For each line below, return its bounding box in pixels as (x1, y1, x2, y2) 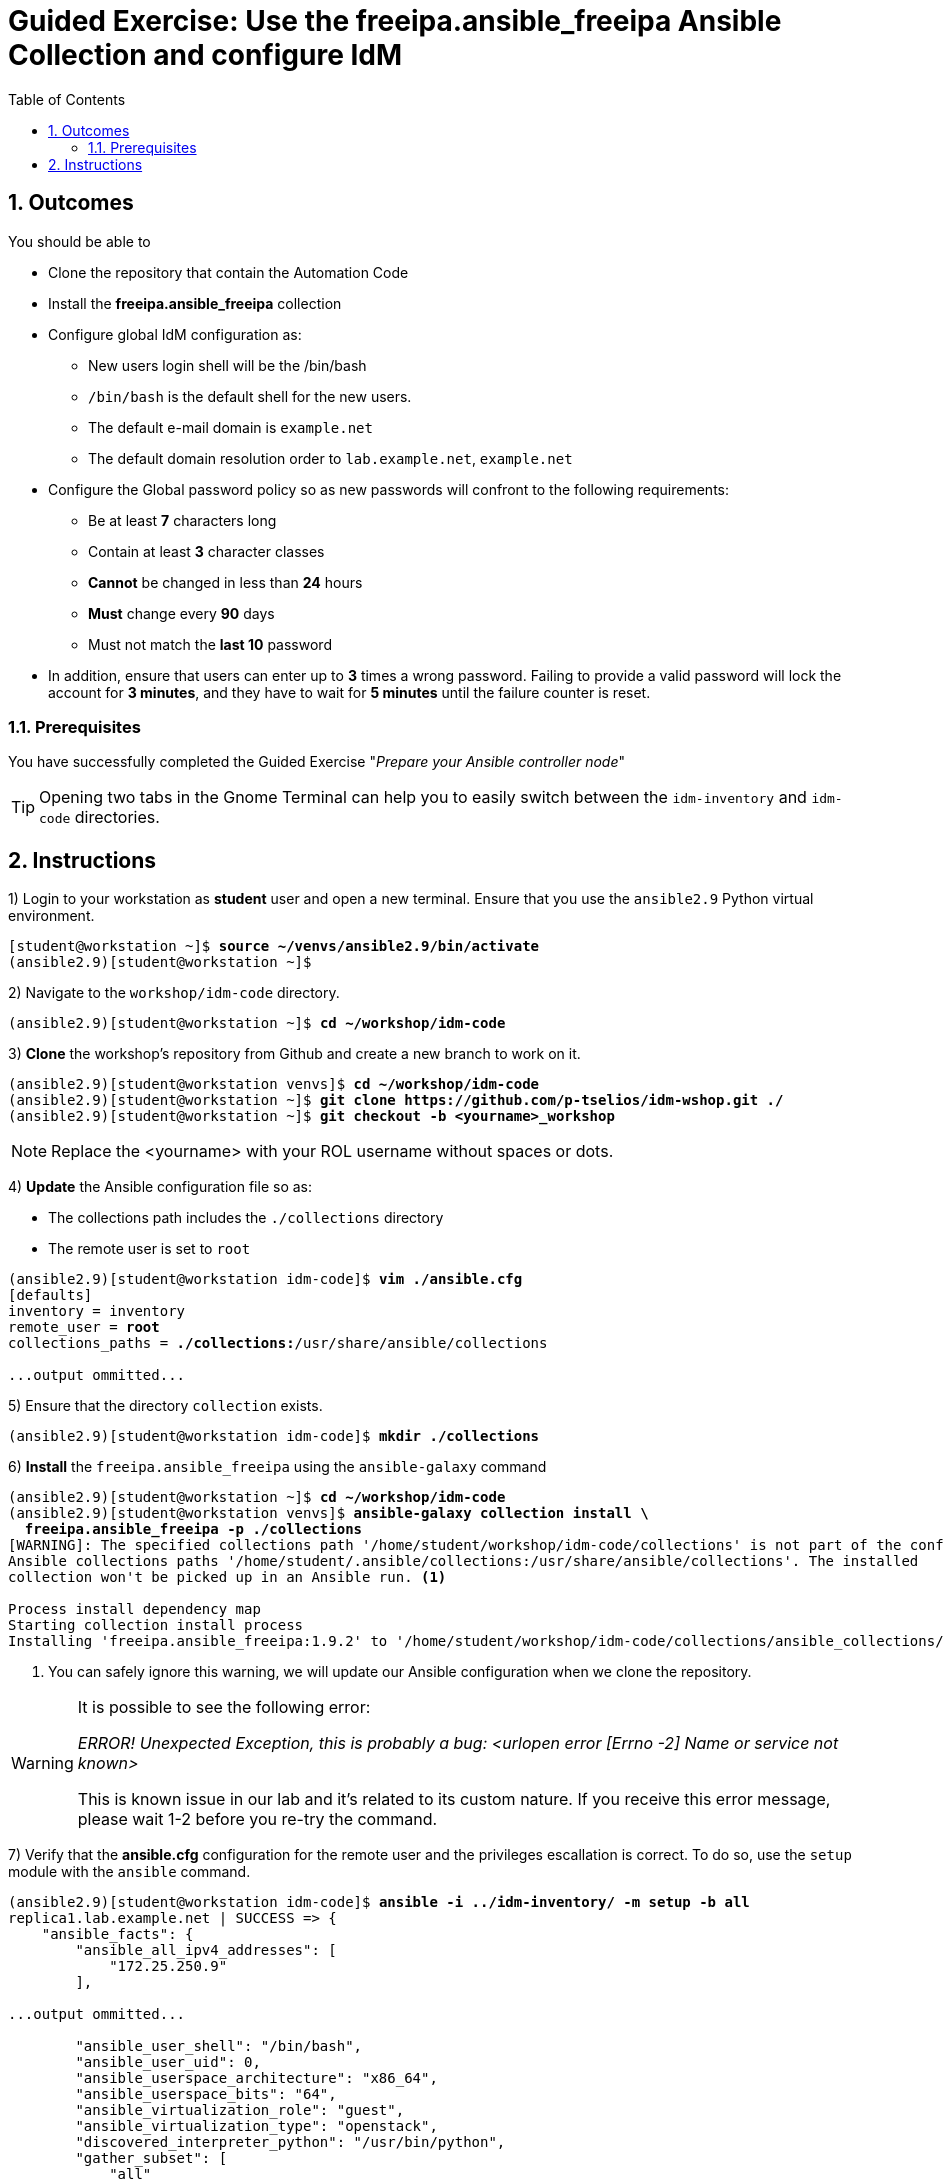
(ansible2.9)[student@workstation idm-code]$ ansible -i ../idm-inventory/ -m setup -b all (8, 1894, 750, 1911)
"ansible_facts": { (41, 1926, 194, 1943)
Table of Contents (8, 90, 126, 108)
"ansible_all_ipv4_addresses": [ (75, 1942, 337, 1959)
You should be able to (8, 232, 151, 250)
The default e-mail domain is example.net (88, 418, 373, 436)
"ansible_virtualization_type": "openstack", (75, 2118, 438, 2135)
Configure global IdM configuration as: (48, 325, 302, 343)
